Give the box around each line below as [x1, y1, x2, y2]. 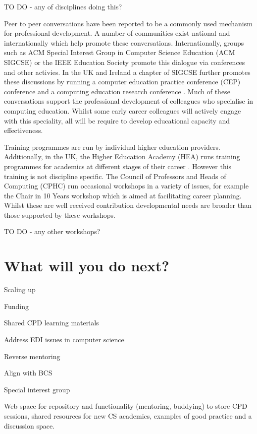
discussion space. [4, 420, 55, 431]
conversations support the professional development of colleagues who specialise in [4, 96, 254, 106]
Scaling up [4, 284, 36, 295]
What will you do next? [4, 255, 169, 276]
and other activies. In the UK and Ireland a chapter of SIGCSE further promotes [4, 66, 251, 77]
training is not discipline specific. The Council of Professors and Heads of [4, 171, 226, 181]
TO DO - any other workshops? [4, 226, 101, 237]
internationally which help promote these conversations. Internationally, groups [4, 37, 244, 48]
